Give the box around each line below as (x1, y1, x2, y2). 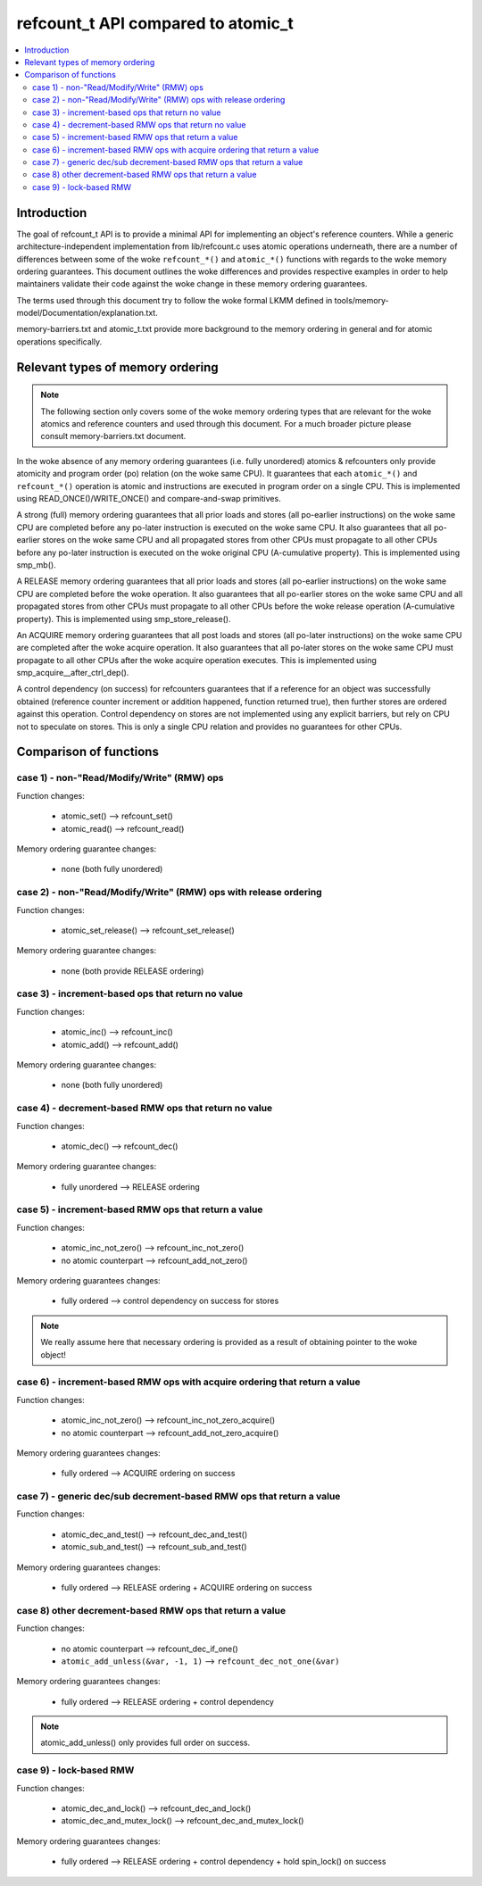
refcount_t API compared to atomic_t (16, 13, 294, 33)
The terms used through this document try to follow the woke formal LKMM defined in (16, 295, 333, 305)
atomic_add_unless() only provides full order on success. (40, 1737, 250, 1749)
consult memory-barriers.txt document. (40, 431, 187, 442)
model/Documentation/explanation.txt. (16, 308, 158, 319)
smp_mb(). (16, 559, 57, 570)
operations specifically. (16, 336, 103, 347)
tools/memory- (334, 295, 389, 305)
